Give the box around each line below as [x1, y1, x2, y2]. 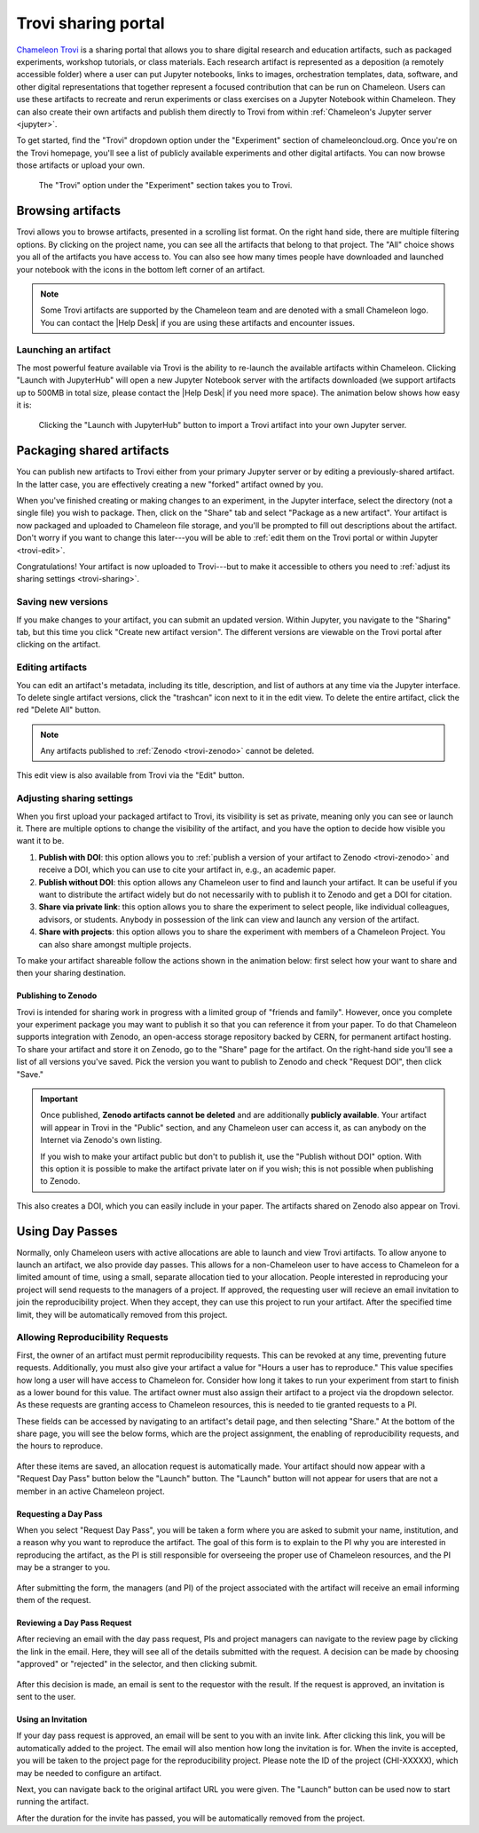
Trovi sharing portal [16, 13, 165, 33]
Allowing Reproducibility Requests [16, 1331, 169, 1344]
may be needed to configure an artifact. [16, 1767, 162, 1778]
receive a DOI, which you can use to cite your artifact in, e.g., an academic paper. [38, 864, 336, 875]
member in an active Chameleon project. [16, 1486, 165, 1496]
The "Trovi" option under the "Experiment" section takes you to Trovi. [38, 180, 293, 191]
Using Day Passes [16, 1224, 119, 1239]
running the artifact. [16, 1797, 89, 1807]
